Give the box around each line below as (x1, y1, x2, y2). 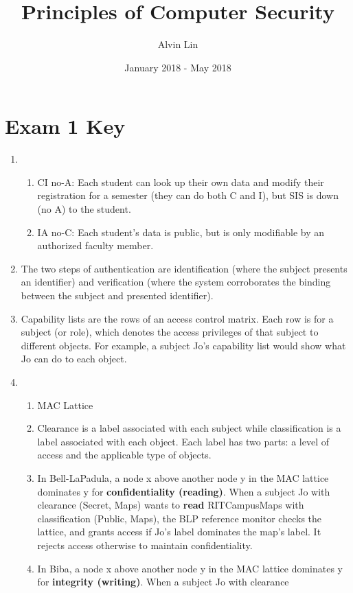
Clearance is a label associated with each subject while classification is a (37, 421, 341, 435)
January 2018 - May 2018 (124, 60, 231, 74)
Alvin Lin (157, 37, 198, 51)
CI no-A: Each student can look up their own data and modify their (37, 174, 324, 189)
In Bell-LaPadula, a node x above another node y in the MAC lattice (37, 470, 329, 485)
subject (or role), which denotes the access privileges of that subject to (21, 325, 319, 339)
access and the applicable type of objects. (37, 447, 212, 462)
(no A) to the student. (37, 202, 131, 216)
